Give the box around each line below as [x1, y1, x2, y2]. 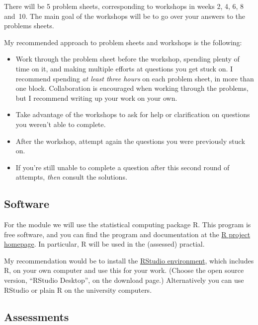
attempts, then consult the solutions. [15, 172, 127, 182]
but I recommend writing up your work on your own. [15, 92, 177, 103]
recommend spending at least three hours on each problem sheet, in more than [15, 73, 254, 83]
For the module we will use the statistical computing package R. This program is [4, 219, 251, 230]
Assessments [4, 309, 69, 324]
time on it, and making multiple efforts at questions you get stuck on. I [15, 63, 233, 73]
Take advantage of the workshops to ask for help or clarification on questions [15, 109, 250, 120]
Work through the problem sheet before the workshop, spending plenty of [15, 54, 240, 64]
